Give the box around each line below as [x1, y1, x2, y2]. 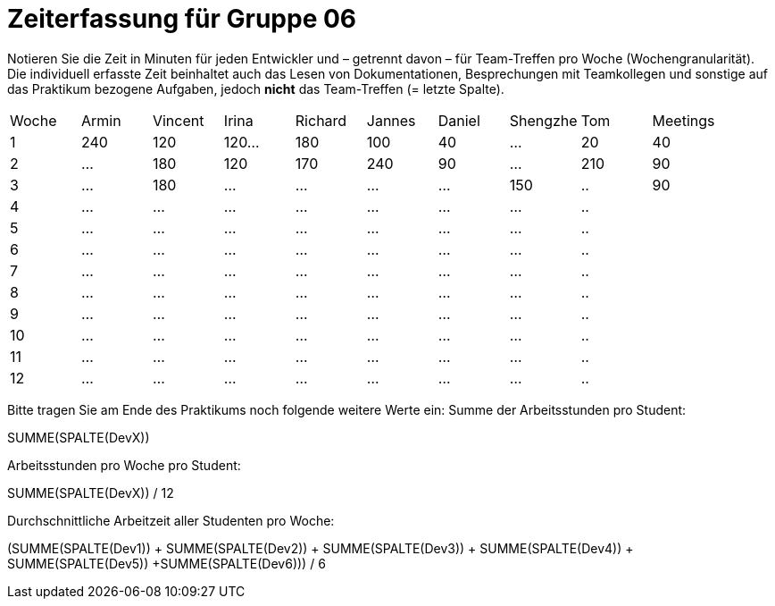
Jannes [366, 111, 416, 130]
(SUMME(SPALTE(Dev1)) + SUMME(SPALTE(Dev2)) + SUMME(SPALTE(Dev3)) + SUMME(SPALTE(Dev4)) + [7, 540, 634, 556]
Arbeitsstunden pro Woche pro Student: [7, 457, 241, 473]
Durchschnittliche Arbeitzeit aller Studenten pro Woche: [7, 512, 335, 528]
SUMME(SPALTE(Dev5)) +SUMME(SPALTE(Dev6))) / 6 [7, 555, 326, 571]
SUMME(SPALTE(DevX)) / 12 [7, 484, 174, 501]
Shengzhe [509, 111, 578, 130]
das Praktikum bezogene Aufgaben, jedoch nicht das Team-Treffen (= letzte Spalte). [7, 80, 504, 97]
